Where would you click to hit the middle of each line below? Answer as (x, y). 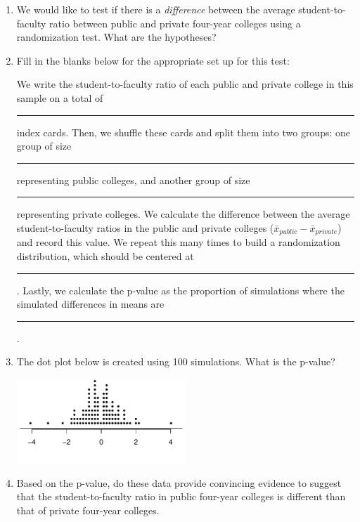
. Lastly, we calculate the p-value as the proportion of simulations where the (180, 290)
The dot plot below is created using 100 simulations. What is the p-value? (176, 361)
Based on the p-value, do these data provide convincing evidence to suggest (179, 482)
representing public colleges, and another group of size (133, 180)
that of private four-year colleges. (88, 510)
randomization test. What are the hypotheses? (116, 37)
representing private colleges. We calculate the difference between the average (183, 214)
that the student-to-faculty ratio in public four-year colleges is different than (181, 496)
